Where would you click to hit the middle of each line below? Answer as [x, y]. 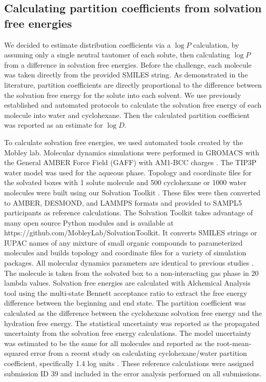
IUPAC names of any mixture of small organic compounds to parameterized [124, 242]
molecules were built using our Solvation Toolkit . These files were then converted [132, 192]
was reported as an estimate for [54, 125]
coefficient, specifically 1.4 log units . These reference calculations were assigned [129, 363]
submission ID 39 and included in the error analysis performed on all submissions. [133, 373]
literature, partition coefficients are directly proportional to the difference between [133, 84]
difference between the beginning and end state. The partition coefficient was [125, 303]
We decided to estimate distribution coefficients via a [87, 44]
